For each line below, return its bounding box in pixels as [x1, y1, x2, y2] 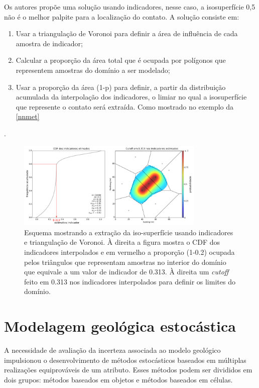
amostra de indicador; [16, 38, 83, 48]
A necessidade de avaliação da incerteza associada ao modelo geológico [4, 345, 221, 355]
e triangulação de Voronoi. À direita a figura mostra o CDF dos [24, 237, 220, 247]
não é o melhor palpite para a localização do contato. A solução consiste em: [4, 11, 239, 22]
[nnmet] [16, 111, 40, 122]
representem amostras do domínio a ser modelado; [16, 64, 170, 75]
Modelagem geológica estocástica [4, 316, 236, 336]
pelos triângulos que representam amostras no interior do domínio [24, 256, 226, 267]
